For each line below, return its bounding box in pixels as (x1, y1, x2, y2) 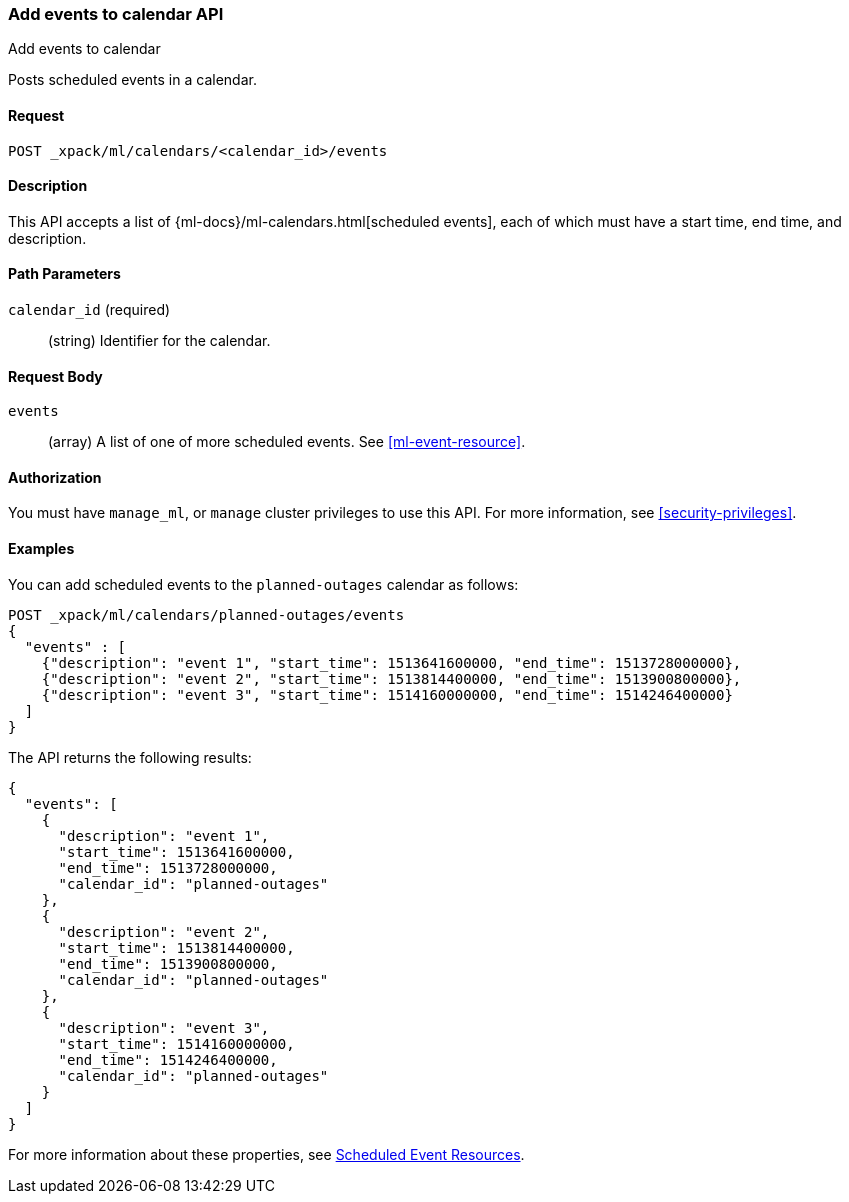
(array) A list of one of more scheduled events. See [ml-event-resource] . (48, 433, 526, 451)
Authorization (8, 468, 102, 486)
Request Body (8, 367, 103, 385)
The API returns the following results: (8, 748, 252, 766)
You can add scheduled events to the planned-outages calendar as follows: (8, 575, 519, 593)
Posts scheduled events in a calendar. (8, 71, 257, 89)
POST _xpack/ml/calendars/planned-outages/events (8, 606, 405, 623)
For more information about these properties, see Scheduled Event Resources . (8, 1145, 525, 1163)
